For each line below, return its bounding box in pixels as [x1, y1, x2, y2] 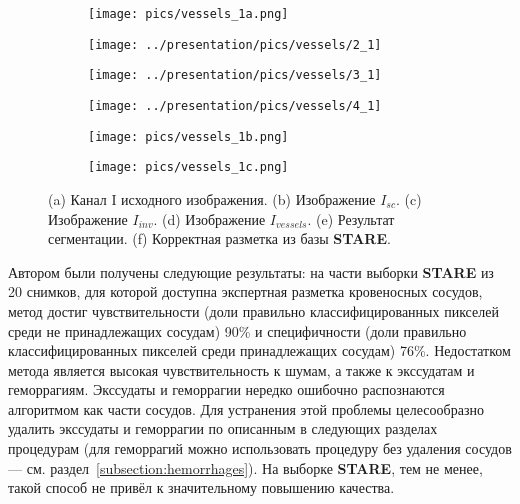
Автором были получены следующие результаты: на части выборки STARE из [8, 261, 494, 282]
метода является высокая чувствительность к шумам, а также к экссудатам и [8, 359, 475, 380]
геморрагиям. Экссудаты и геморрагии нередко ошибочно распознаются [8, 379, 445, 400]
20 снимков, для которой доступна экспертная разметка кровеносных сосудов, [8, 281, 483, 302]
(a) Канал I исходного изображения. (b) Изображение [48, 188, 376, 209]
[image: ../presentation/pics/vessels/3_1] [88, 68, 382, 83]
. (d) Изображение [153, 208, 266, 229]
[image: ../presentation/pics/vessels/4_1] [88, 98, 382, 113]
